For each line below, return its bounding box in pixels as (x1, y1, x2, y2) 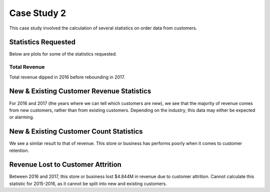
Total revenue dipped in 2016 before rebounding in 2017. (9, 74, 125, 80)
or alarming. (9, 114, 34, 120)
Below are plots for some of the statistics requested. (9, 51, 117, 57)
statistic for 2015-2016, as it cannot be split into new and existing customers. (9, 180, 167, 186)
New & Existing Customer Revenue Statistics (9, 87, 151, 95)
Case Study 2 (9, 7, 66, 18)
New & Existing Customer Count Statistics (9, 127, 143, 136)
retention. (9, 147, 29, 153)
